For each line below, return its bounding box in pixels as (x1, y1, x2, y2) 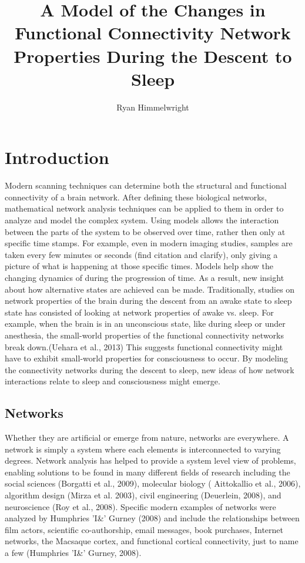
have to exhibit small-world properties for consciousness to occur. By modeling (5, 352, 288, 364)
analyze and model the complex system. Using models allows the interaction (5, 214, 279, 226)
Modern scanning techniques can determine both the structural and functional (5, 179, 287, 192)
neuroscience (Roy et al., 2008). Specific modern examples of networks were (5, 500, 276, 512)
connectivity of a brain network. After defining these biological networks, (5, 190, 267, 203)
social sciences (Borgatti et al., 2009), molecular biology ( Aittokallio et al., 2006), (5, 477, 301, 490)
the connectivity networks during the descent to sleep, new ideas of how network (5, 363, 294, 376)
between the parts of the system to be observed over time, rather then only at (5, 225, 286, 237)
